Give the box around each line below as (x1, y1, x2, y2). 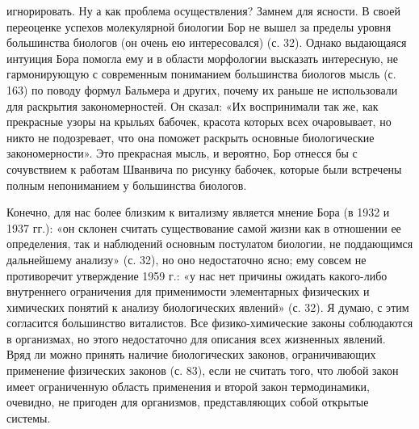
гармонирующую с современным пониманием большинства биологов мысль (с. (6, 65, 396, 82)
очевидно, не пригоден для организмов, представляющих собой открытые (6, 393, 369, 410)
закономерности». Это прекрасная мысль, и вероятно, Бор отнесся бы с (6, 145, 358, 162)
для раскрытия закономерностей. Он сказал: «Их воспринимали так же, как (6, 97, 379, 114)
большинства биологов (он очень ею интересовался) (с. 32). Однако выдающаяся (6, 34, 407, 51)
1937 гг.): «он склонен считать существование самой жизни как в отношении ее (6, 219, 401, 236)
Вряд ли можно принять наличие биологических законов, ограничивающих (6, 346, 376, 363)
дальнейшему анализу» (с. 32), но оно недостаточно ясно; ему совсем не (6, 250, 367, 267)
